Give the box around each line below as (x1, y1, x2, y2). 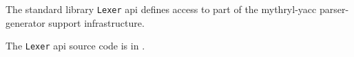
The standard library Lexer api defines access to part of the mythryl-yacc (6, 2, 317, 16)
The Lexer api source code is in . (6, 38, 145, 53)
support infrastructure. (48, 15, 145, 30)
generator (6, 15, 45, 30)
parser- (319, 2, 349, 16)
